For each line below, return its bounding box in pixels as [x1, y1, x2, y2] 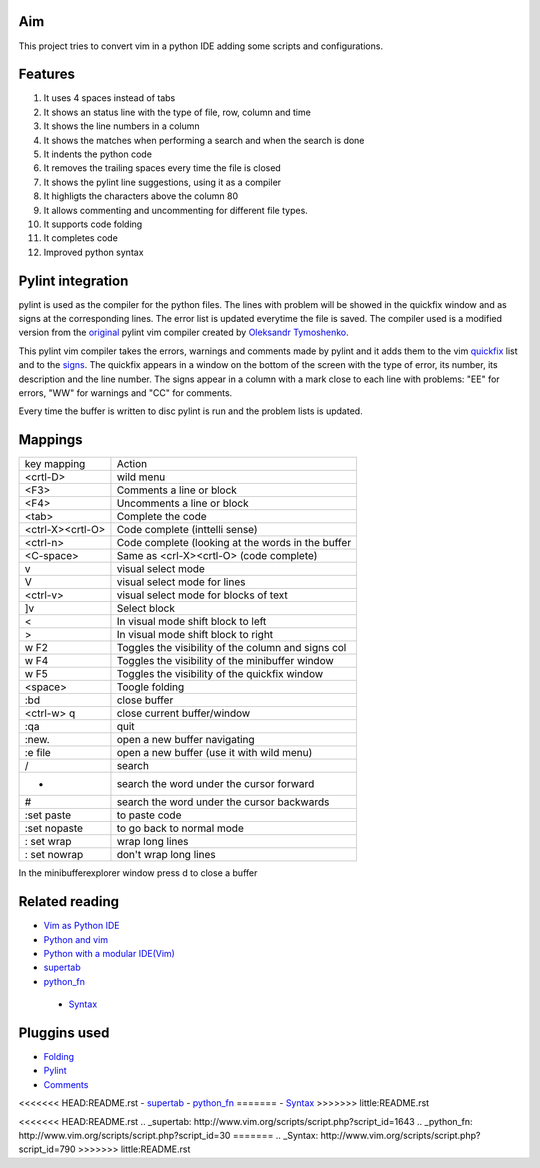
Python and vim [43, 933, 109, 945]
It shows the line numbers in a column [43, 120, 200, 132]
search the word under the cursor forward [116, 777, 315, 791]
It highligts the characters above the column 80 [43, 190, 239, 202]
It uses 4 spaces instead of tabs [43, 92, 176, 104]
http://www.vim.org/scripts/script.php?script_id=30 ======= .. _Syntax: [18, 1129, 319, 1141]
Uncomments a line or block [116, 496, 249, 510]
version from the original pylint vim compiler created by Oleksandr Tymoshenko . [18, 326, 349, 339]
